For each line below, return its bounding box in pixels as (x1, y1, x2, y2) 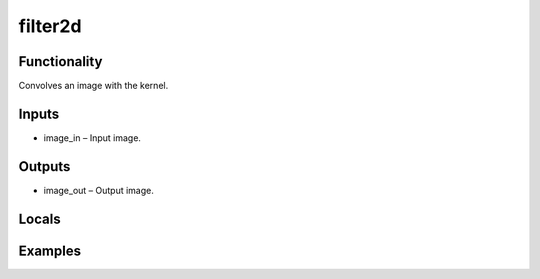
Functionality (18, 53, 103, 70)
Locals (18, 210, 61, 227)
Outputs (18, 158, 71, 175)
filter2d (18, 15, 82, 37)
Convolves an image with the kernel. (18, 80, 169, 92)
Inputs (18, 105, 60, 122)
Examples (18, 242, 82, 259)
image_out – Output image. (43, 184, 155, 196)
